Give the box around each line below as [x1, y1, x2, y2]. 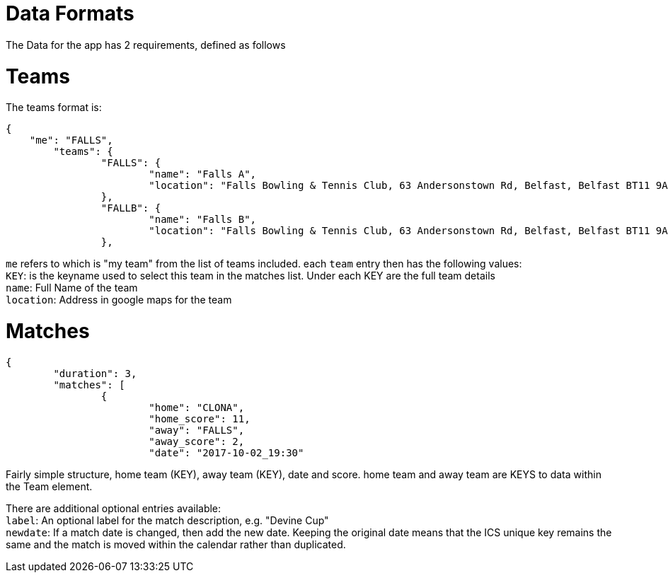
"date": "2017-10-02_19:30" [149, 446, 304, 458]
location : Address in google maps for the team [6, 294, 232, 306]
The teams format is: [6, 101, 102, 114]
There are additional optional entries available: [6, 502, 221, 514]
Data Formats [6, 1, 134, 25]
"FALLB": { [100, 202, 161, 214]
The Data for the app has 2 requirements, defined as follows [6, 38, 286, 51]
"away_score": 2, [149, 435, 245, 447]
